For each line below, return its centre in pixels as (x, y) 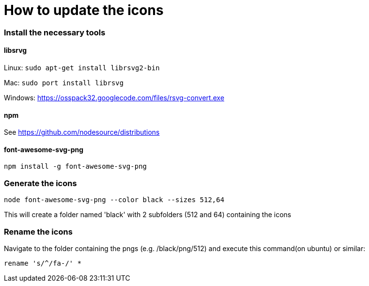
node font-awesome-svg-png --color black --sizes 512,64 (114, 200)
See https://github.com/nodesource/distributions (82, 132)
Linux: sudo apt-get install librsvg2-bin (82, 67)
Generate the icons (40, 183)
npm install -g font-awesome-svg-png (76, 167)
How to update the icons (84, 10)
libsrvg (15, 50)
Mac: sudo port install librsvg (64, 82)
